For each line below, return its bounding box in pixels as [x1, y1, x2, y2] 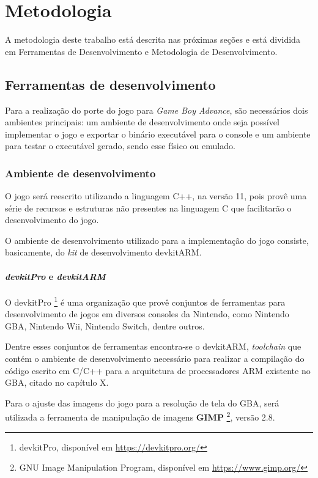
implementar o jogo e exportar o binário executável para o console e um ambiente [5, 127, 311, 140]
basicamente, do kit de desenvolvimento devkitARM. [5, 246, 202, 259]
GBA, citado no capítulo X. [5, 376, 109, 389]
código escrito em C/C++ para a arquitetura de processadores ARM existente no [5, 364, 311, 377]
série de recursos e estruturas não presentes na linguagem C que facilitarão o [5, 201, 292, 214]
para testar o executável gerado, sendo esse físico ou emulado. [5, 139, 235, 152]
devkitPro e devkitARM [5, 270, 106, 282]
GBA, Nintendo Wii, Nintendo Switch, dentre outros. [5, 319, 205, 332]
